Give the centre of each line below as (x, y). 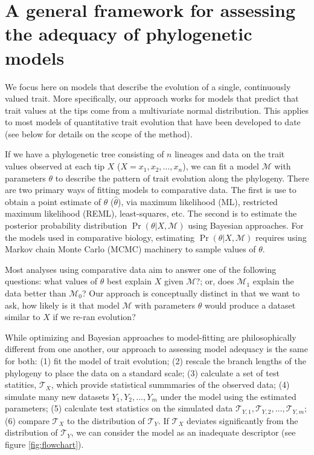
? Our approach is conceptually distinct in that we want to (191, 293)
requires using (281, 237)
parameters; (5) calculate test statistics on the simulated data (119, 408)
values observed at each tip (55, 166)
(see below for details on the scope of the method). (99, 133)
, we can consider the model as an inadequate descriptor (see (183, 432)
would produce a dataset (250, 305)
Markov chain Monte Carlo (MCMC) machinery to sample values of (130, 249)
